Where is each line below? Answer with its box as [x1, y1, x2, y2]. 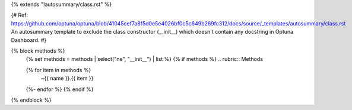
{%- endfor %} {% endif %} [26, 86, 94, 93]
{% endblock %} [11, 96, 52, 103]
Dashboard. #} [11, 36, 47, 44]
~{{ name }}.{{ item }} [40, 75, 94, 82]
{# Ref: [11, 12, 28, 19]
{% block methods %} [11, 47, 65, 54]
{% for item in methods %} [26, 66, 91, 73]
